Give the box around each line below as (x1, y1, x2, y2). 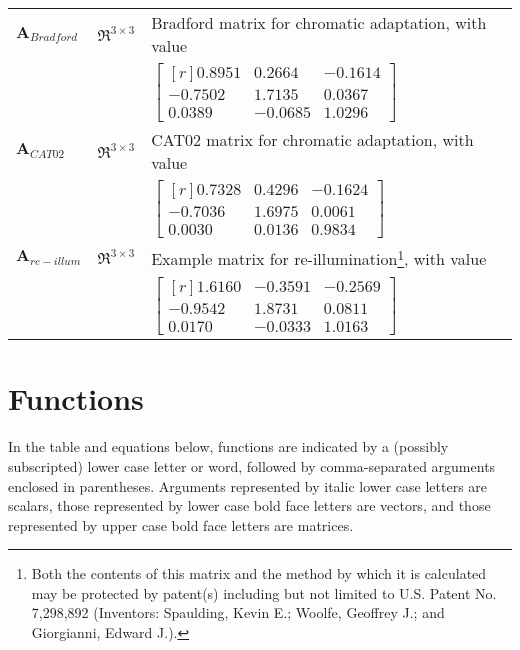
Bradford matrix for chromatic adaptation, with (151, 11, 487, 34)
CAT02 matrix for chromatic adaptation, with (151, 127, 474, 151)
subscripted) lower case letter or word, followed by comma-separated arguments (8, 455, 496, 476)
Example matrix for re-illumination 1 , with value (151, 244, 487, 271)
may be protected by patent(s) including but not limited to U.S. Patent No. (31, 582, 497, 603)
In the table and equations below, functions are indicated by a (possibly (8, 436, 449, 457)
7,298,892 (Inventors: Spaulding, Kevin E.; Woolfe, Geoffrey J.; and (31, 602, 445, 623)
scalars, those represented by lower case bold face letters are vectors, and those (8, 495, 491, 516)
